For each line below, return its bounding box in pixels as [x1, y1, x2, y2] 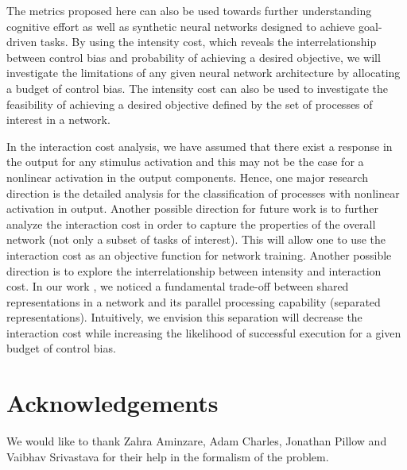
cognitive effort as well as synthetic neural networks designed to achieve [6, 17, 355, 34]
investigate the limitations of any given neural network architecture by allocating [6, 64, 401, 81]
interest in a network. [6, 111, 110, 128]
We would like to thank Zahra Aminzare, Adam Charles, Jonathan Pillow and [6, 433, 387, 449]
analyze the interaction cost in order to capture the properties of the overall [6, 215, 376, 232]
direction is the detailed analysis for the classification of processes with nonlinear [6, 184, 400, 201]
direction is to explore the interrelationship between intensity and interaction [6, 262, 382, 279]
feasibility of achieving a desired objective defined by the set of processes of [6, 95, 373, 112]
